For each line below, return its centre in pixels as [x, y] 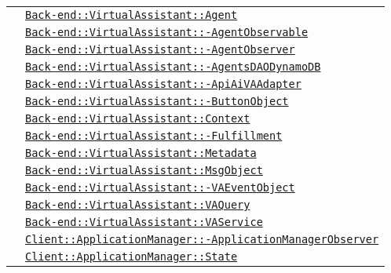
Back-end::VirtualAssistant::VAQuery [138, 205]
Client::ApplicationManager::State [132, 257]
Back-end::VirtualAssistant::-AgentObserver [160, 49]
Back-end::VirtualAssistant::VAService [144, 222]
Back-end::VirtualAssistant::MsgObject [144, 170]
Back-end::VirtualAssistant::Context [138, 118]
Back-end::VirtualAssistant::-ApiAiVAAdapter [163, 84]
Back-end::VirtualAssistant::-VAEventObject [160, 187]
